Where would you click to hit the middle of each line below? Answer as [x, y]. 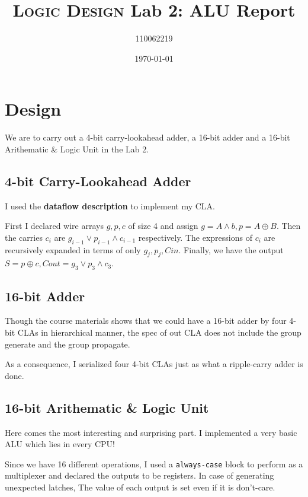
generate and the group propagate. [68, 344]
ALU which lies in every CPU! [60, 444]
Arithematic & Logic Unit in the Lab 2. [77, 149]
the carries [24, 237]
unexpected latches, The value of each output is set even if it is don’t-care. [140, 487]
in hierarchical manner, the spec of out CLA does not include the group [171, 332]
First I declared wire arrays [54, 226]
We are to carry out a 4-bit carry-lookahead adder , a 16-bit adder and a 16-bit [147, 137]
